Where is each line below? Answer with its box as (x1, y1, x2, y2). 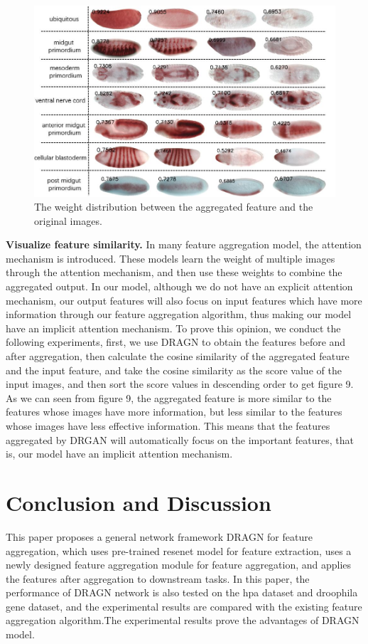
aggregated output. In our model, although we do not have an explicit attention (6, 279, 353, 294)
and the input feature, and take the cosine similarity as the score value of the (6, 362, 342, 377)
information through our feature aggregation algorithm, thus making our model (6, 307, 352, 322)
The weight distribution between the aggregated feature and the (34, 199, 313, 214)
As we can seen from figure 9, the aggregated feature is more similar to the (6, 390, 332, 405)
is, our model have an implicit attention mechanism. (6, 446, 233, 461)
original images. (34, 213, 102, 228)
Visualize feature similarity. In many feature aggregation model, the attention (6, 237, 362, 252)
